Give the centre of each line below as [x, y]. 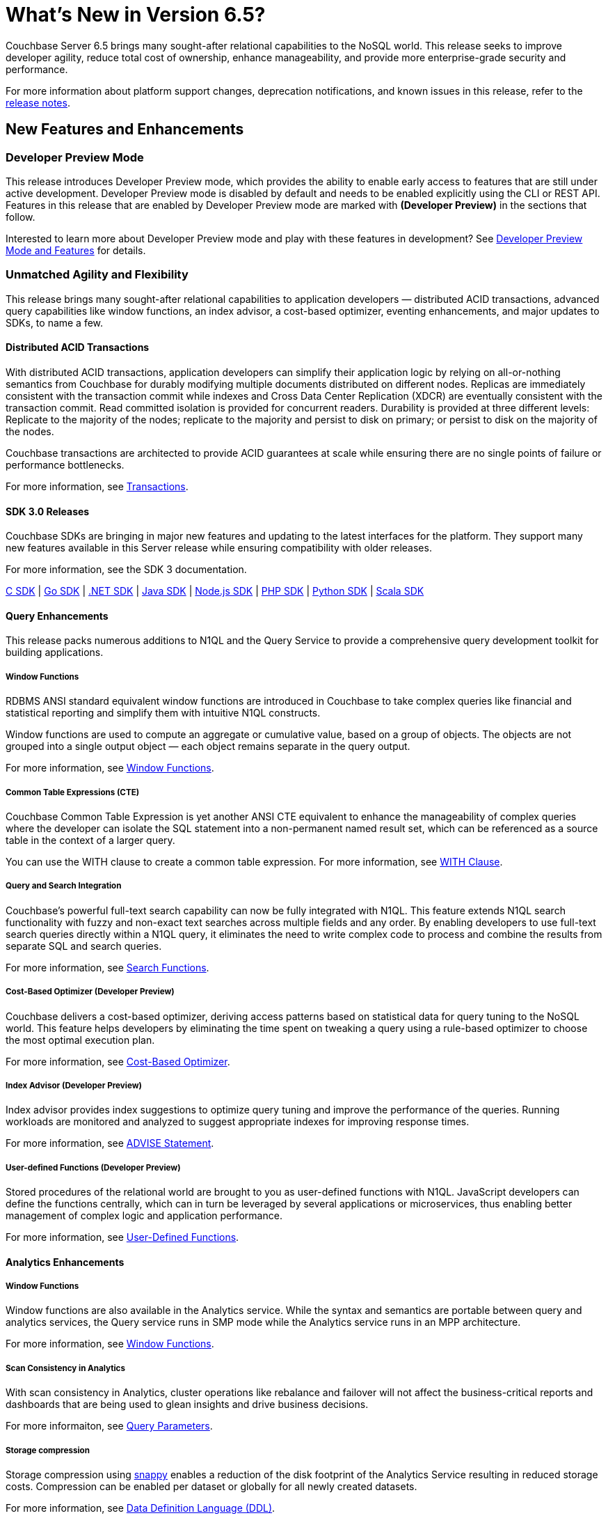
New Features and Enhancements [125, 130]
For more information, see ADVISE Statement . [110, 1143]
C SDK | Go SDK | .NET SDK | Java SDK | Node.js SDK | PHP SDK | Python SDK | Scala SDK [215, 591]
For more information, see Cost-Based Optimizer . [118, 1061]
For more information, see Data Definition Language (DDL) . [141, 1508]
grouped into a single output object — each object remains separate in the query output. [208, 746]
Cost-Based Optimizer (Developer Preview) [90, 992]
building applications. [55, 652]
